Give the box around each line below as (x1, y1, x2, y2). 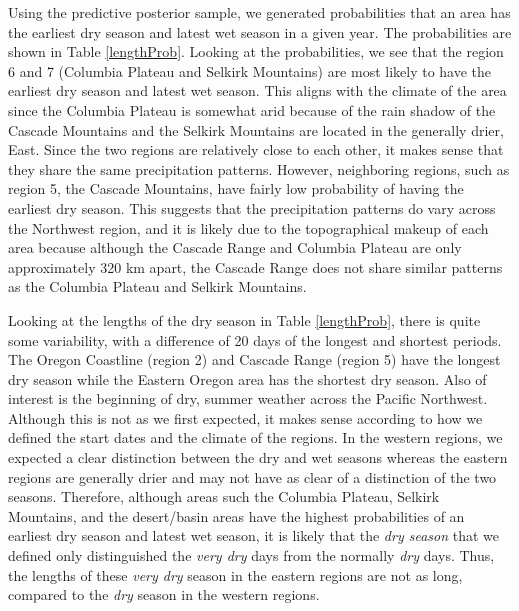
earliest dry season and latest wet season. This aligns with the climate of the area (8, 80, 507, 101)
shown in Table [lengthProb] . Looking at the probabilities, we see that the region (8, 41, 504, 62)
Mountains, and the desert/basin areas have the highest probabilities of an (8, 505, 465, 526)
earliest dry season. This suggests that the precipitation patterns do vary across (8, 197, 496, 218)
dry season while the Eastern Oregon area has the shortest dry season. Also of (8, 368, 487, 389)
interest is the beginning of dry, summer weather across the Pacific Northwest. (8, 388, 488, 409)
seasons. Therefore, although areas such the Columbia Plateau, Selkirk (8, 486, 440, 507)
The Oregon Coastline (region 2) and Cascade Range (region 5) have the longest (8, 349, 501, 370)
